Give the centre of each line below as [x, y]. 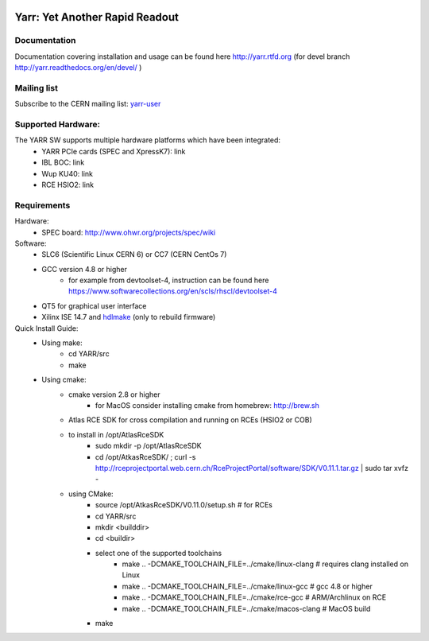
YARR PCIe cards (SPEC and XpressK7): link [114, 151]
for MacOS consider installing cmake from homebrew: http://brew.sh [207, 405]
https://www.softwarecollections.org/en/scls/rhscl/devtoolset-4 [173, 291]
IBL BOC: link [63, 162]
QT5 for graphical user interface [94, 305]
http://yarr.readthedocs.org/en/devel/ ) [78, 68]
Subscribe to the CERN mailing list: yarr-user [88, 104]
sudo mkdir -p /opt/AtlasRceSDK [149, 446]
